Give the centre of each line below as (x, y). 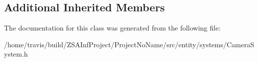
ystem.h (16, 54)
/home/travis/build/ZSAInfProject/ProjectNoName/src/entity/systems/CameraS (129, 44)
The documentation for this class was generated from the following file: (112, 28)
